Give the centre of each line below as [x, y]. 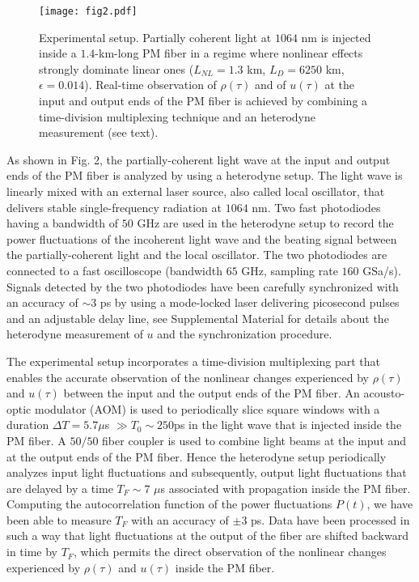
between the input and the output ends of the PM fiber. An [212, 393]
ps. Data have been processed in [330, 519]
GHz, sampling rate [290, 270]
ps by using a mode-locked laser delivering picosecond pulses [250, 302]
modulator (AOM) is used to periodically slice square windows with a [207, 408]
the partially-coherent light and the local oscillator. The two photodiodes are [197, 255]
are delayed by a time [60, 488]
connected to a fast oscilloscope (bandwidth [115, 270]
